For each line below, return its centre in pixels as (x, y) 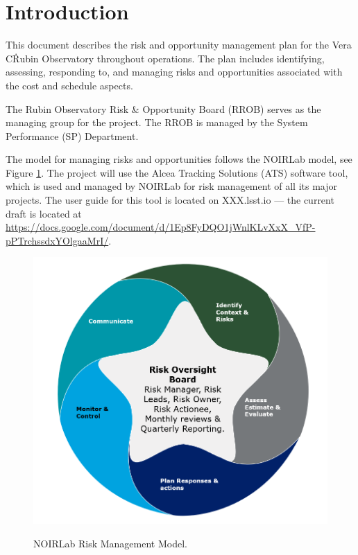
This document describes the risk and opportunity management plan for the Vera (179, 45)
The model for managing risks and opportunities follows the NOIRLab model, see (179, 159)
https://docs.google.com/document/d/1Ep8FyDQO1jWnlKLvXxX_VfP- (161, 227)
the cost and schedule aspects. (69, 85)
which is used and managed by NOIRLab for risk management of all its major (171, 186)
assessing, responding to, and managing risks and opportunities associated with (174, 72)
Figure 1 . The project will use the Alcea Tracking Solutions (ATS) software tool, (177, 172)
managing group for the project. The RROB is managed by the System (157, 122)
